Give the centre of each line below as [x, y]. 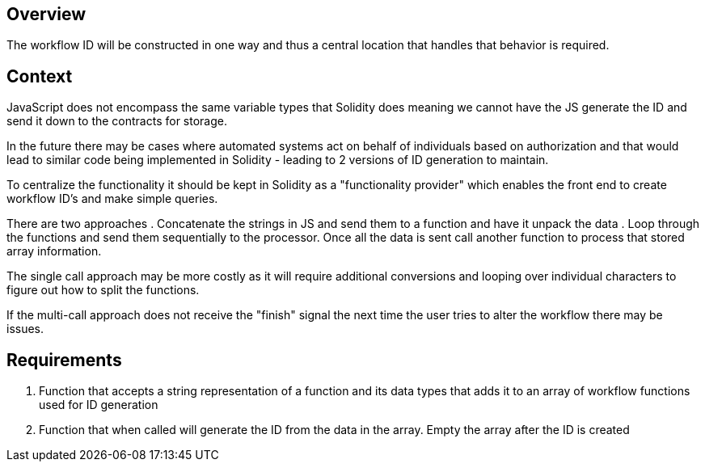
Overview [46, 14]
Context [40, 76]
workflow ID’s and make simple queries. [112, 199]
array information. [54, 251]
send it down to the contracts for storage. [117, 121]
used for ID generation [99, 405]
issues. [25, 329]
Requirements [64, 360]
